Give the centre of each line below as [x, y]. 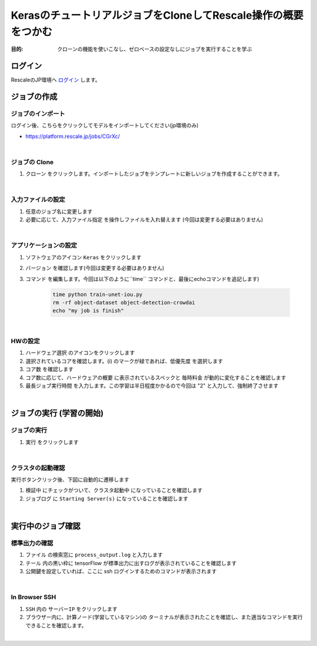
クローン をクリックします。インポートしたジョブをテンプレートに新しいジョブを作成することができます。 [154, 174]
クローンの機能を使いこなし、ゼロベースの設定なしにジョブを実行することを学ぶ [155, 49]
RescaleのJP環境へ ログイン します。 [56, 80]
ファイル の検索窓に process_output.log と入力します [94, 555]
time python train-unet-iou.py [98, 294]
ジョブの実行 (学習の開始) [57, 413]
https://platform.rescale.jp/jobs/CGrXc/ [73, 136]
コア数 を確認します [49, 369]
